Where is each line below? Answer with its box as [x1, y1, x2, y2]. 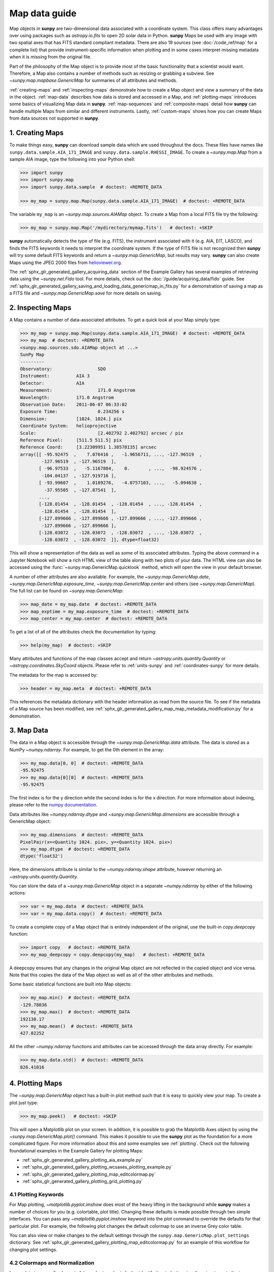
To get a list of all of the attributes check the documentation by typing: [9, 629, 157, 635]
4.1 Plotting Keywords [9, 1191, 64, 1198]
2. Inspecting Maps [9, 303, 72, 312]
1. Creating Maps [9, 129, 64, 137]
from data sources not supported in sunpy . [9, 115, 100, 122]
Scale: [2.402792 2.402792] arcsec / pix [20, 430, 184, 436]
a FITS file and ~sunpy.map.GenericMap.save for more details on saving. [9, 290, 162, 296]
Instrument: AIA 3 [20, 373, 90, 379]
